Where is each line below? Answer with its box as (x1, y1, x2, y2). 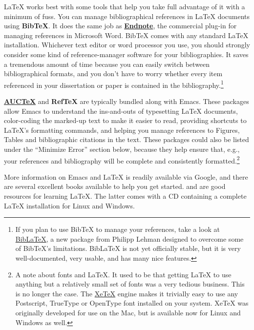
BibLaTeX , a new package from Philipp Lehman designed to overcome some (15, 233, 244, 244)
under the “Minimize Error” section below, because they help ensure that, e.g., (4, 144, 240, 154)
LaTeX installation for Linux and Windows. (4, 200, 135, 210)
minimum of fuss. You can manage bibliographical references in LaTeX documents (4, 11, 250, 21)
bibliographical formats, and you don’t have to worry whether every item (4, 68, 223, 79)
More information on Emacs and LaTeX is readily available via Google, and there (4, 171, 248, 182)
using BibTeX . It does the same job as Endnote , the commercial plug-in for (4, 21, 237, 31)
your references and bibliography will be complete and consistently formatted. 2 (4, 154, 240, 165)
